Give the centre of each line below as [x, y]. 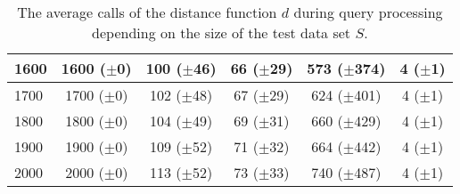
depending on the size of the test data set [222, 32]
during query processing [368, 12]
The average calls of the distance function [147, 12]
